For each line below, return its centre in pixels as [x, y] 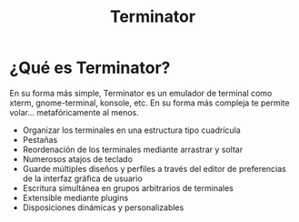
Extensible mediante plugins [75, 197]
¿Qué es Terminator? [90, 68]
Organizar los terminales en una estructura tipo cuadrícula [131, 130]
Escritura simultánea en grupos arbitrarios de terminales [128, 187]
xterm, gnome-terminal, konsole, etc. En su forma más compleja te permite [149, 103]
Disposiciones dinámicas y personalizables [103, 207]
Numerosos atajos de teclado [78, 159]
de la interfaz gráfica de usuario [82, 178]
